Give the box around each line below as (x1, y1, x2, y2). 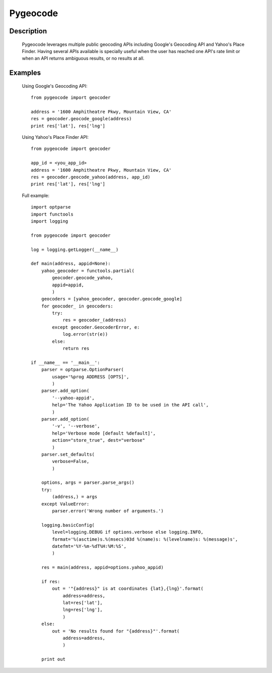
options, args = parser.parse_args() (41, 480, 134, 486)
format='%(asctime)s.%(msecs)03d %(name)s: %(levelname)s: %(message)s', (52, 536, 238, 542)
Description (9, 27, 47, 35)
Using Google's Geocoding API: (22, 83, 88, 89)
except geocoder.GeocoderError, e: (52, 324, 140, 330)
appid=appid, (52, 282, 84, 288)
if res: (41, 579, 60, 584)
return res (62, 346, 90, 351)
